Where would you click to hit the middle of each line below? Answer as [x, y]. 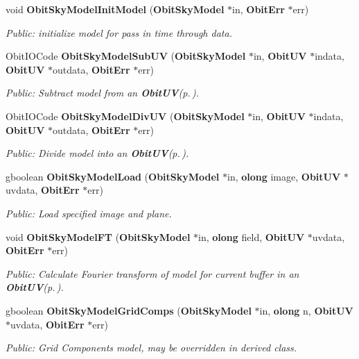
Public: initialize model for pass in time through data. [119, 32]
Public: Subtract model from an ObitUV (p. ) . [103, 93]
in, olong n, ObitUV [306, 310]
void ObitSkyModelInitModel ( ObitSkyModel [115, 9]
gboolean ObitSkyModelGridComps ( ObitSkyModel [129, 310]
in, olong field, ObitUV [252, 236]
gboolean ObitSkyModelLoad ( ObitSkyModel [113, 176]
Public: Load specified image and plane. [89, 213]
